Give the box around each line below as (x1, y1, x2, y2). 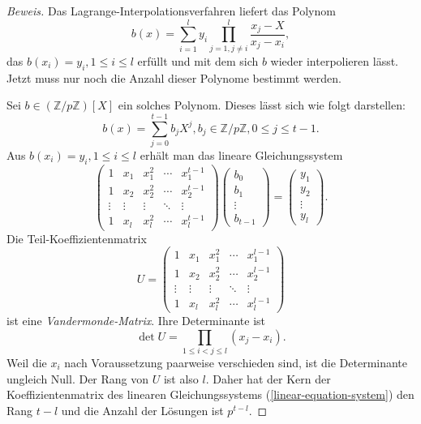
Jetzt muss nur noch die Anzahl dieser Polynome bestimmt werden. (6, 69, 342, 86)
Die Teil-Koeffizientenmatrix (6, 229, 147, 246)
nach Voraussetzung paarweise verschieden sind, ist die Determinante (64, 353, 408, 370)
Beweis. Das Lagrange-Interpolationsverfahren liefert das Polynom (6, 2, 336, 19)
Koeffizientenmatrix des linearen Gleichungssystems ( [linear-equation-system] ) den (6, 386, 415, 403)
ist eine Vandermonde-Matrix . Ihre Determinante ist (6, 312, 266, 329)
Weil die (6, 353, 47, 370)
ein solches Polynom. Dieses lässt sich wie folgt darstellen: (118, 96, 406, 113)
